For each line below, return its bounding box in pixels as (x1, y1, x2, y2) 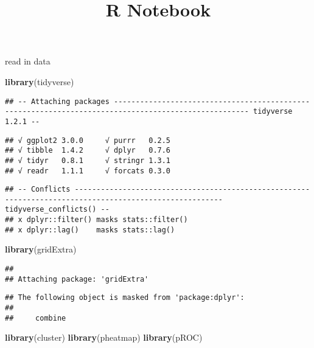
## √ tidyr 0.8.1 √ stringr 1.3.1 (5, 156, 171, 165)
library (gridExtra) (5, 243, 77, 256)
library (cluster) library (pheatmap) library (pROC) (5, 331, 203, 344)
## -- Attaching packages (5, 97, 110, 106)
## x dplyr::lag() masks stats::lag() (5, 225, 175, 234)
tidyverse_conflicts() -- (5, 205, 110, 214)
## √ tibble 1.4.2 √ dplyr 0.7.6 (5, 146, 171, 155)
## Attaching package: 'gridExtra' (5, 274, 149, 284)
